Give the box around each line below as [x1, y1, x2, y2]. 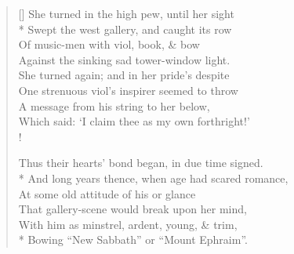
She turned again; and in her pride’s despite [18, 67, 230, 83]
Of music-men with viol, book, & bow [18, 36, 200, 53]
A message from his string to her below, [18, 97, 210, 114]
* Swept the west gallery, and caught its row [18, 20, 232, 37]
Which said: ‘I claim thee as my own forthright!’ [18, 113, 250, 129]
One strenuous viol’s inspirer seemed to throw [18, 82, 238, 98]
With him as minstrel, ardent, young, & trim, [18, 216, 238, 232]
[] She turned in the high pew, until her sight [18, 5, 234, 21]
